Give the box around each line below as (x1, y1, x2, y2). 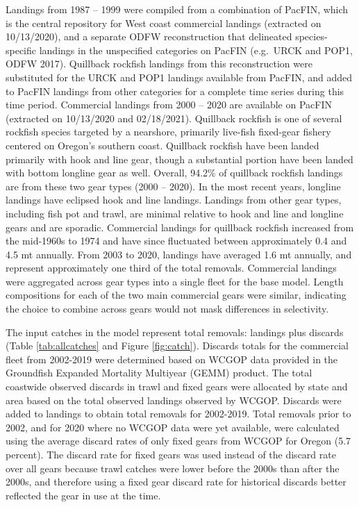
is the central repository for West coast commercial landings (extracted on (6, 15, 322, 30)
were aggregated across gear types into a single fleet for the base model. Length (6, 274, 344, 288)
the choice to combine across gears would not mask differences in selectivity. (6, 301, 329, 316)
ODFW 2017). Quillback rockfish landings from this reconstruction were (6, 56, 312, 71)
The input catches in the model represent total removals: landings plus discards (6, 324, 344, 339)
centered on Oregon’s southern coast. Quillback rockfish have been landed (6, 138, 319, 152)
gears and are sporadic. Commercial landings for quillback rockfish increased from (6, 219, 354, 234)
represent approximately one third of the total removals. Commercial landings (6, 260, 337, 275)
